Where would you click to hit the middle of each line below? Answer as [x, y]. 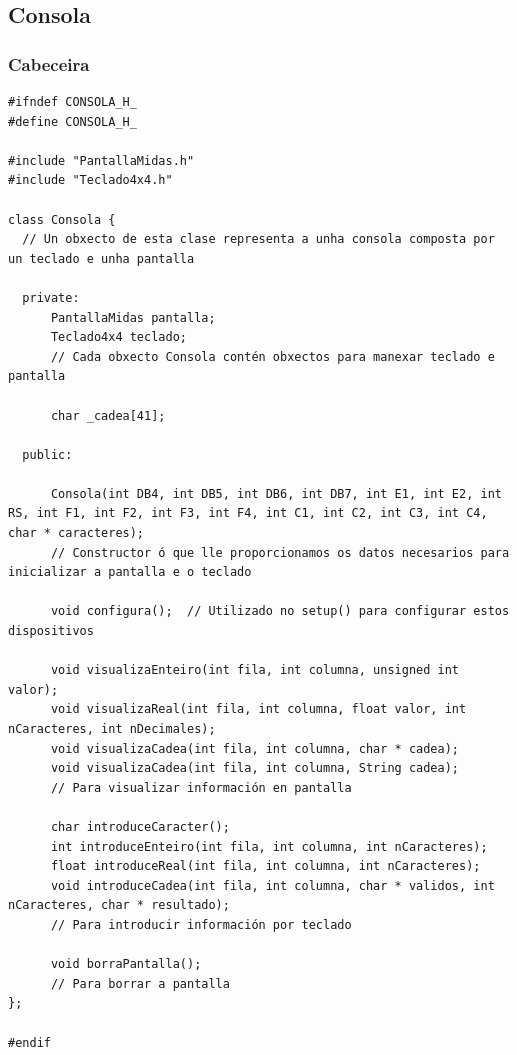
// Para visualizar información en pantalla [201, 787]
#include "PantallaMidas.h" [101, 160]
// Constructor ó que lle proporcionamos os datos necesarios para [280, 552]
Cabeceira [49, 63]
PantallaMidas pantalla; [133, 317]
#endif [29, 1042]
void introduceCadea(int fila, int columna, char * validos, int [272, 885]
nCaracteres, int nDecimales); [112, 729]
